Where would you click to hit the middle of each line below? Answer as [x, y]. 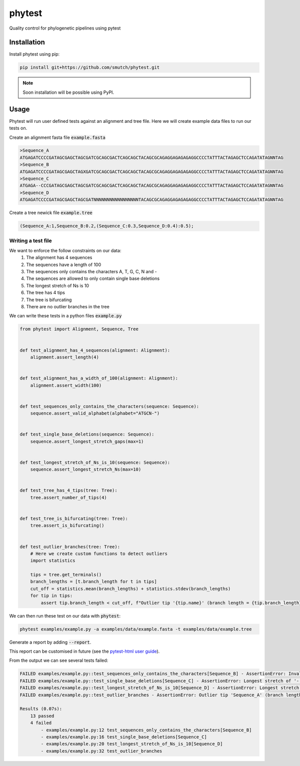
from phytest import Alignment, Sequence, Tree [79, 329]
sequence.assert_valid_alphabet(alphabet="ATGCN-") [95, 413]
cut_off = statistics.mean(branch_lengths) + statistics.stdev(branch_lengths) [130, 589]
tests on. [18, 128]
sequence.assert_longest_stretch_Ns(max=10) [86, 469]
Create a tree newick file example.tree [51, 213]
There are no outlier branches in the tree [68, 307]
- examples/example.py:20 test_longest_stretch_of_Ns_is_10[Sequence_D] [132, 744]
